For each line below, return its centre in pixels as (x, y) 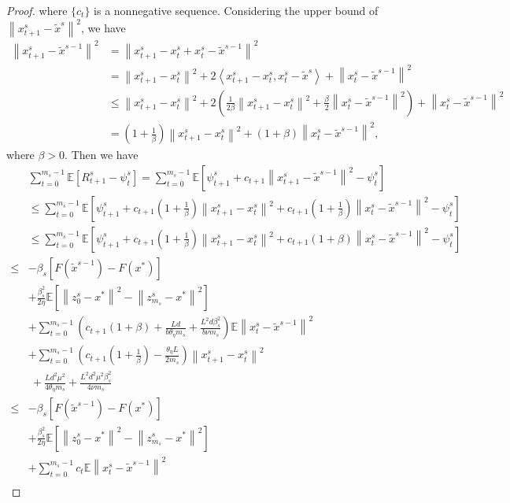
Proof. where (37, 10)
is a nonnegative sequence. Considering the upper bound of (236, 10)
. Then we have (102, 155)
